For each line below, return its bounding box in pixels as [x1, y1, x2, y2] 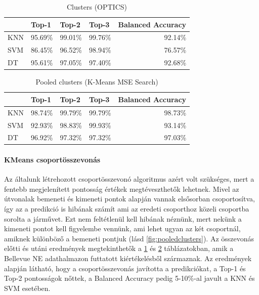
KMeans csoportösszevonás [4, 154, 101, 165]
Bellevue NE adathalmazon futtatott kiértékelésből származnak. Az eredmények [4, 252, 252, 263]
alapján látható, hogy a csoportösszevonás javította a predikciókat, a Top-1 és [4, 263, 246, 273]
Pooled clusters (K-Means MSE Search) [35, 76, 158, 87]
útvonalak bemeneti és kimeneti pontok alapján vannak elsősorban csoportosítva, [4, 193, 255, 204]
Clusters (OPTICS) [67, 2, 127, 12]
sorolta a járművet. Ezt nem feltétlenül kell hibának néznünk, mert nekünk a [4, 213, 242, 224]
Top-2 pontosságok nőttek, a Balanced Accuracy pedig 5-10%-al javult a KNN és [4, 273, 255, 283]
